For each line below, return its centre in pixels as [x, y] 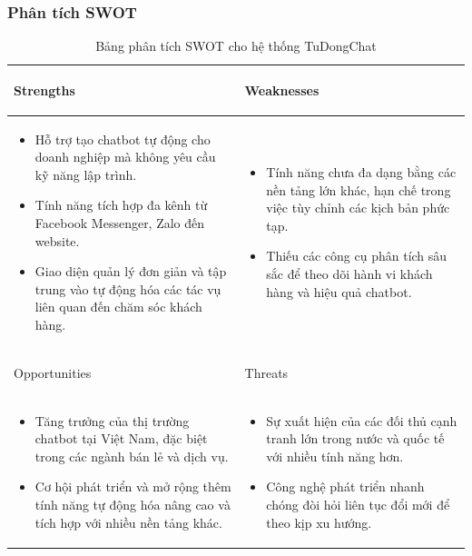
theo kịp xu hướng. [319, 522]
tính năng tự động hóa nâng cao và [133, 505]
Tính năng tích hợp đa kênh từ [121, 205]
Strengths [44, 89]
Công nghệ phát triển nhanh [345, 486]
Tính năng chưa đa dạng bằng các [361, 172]
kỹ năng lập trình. [86, 174]
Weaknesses [282, 89]
